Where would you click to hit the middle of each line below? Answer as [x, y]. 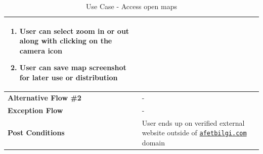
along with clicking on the [66, 41]
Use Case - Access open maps [131, 6]
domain [153, 142]
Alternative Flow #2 [45, 97]
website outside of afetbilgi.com [194, 133]
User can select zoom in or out [74, 31]
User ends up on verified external [193, 122]
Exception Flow [35, 110]
